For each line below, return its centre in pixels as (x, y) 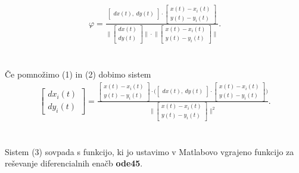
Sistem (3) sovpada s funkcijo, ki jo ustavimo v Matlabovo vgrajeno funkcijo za (149, 151)
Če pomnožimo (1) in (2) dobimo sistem (78, 74)
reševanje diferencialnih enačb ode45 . (74, 163)
